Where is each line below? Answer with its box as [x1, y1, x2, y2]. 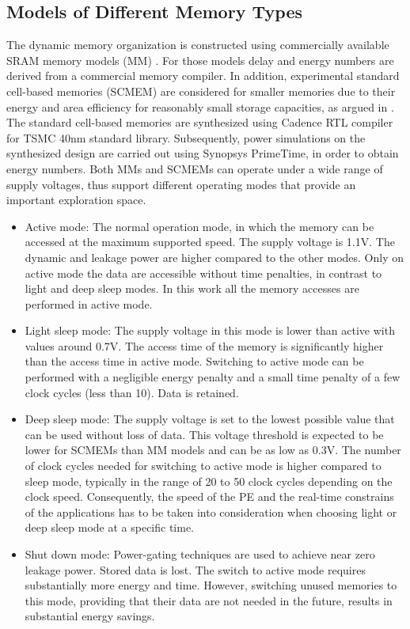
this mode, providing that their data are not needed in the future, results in [25, 592, 393, 608]
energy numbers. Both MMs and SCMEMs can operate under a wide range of [6, 160, 383, 176]
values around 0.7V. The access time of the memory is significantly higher [25, 337, 384, 354]
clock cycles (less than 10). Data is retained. [25, 384, 239, 400]
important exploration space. [6, 191, 146, 208]
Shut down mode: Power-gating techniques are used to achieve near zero [25, 546, 375, 563]
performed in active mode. [25, 295, 153, 312]
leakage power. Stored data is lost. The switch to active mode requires [25, 561, 366, 578]
